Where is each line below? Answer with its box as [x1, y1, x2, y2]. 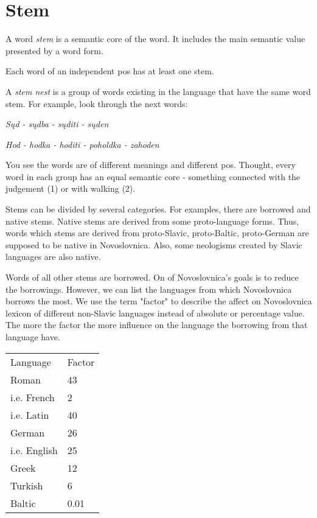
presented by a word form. [5, 44, 103, 57]
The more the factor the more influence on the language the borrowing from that [5, 318, 308, 331]
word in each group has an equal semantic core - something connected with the [5, 170, 301, 183]
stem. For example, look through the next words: [5, 97, 188, 110]
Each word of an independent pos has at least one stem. [5, 65, 214, 77]
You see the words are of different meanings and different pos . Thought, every [5, 158, 296, 171]
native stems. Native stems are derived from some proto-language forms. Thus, [5, 214, 299, 227]
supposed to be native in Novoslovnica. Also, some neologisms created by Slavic [5, 238, 302, 251]
